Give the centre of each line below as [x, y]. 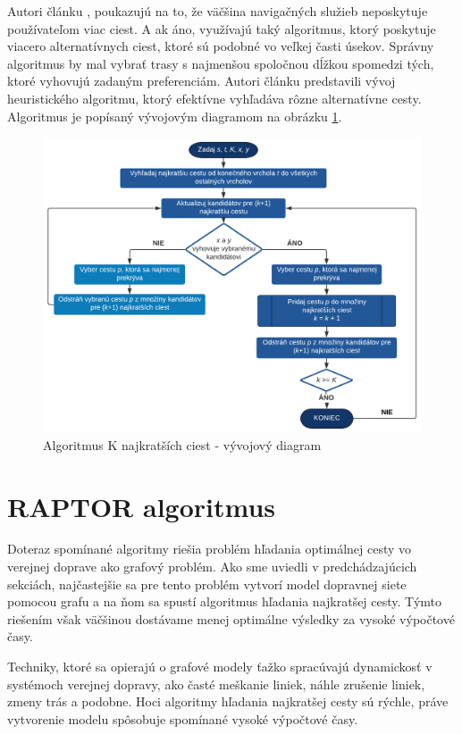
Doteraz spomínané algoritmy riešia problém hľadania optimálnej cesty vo [210, 549]
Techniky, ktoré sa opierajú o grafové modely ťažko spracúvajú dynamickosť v [220, 667]
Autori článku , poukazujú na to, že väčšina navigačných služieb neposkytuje [218, 11]
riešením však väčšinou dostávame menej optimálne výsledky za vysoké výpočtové [231, 618]
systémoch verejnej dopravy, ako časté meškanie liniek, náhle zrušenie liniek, [216, 684]
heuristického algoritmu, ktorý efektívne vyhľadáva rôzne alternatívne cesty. [214, 98]
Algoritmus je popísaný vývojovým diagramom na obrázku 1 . [175, 116]
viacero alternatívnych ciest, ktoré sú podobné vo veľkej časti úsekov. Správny [221, 46]
